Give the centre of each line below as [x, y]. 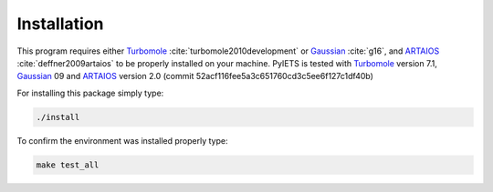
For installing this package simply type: [90, 93]
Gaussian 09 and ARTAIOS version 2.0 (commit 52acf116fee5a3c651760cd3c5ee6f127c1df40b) [195, 76]
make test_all [68, 165]
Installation [60, 24]
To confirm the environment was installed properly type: [122, 140]
